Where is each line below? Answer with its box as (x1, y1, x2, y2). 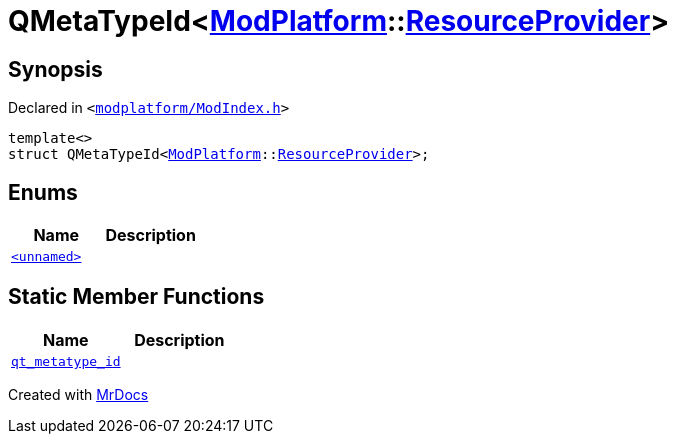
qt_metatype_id (11, 353, 121, 369)
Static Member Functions (8, 284, 265, 310)
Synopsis (8, 56, 103, 82)
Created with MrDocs (8, 385, 149, 403)
